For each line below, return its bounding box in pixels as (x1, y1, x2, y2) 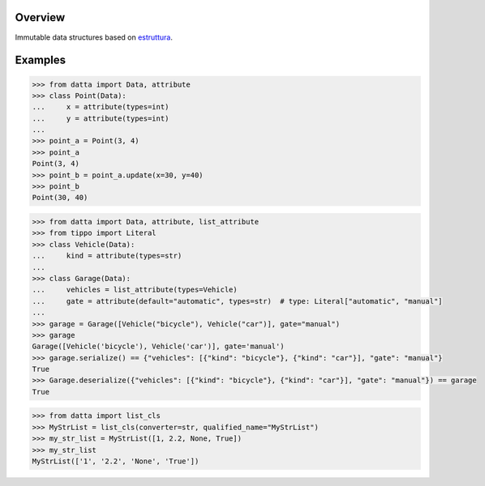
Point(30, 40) (32, 193, 88, 202)
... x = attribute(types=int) (32, 102, 170, 112)
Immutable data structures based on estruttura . (15, 32, 174, 42)
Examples (15, 53, 67, 67)
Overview (15, 11, 66, 24)
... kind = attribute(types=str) (32, 251, 182, 261)
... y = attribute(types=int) (32, 113, 170, 123)
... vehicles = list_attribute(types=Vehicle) (32, 285, 238, 295)
